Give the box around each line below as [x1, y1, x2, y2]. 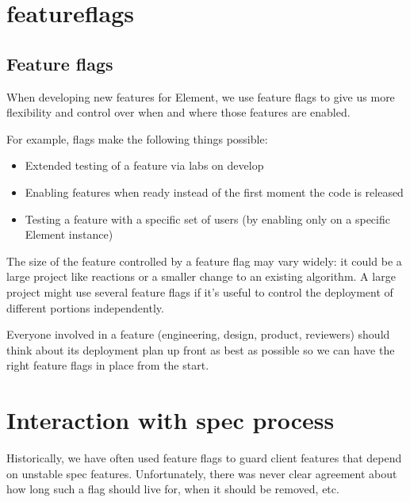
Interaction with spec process [6, 404, 335, 436]
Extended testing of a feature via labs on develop [25, 157, 264, 174]
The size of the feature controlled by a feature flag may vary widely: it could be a [6, 252, 402, 269]
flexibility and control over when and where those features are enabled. [6, 104, 351, 121]
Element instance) [25, 226, 113, 243]
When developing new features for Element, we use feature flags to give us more [6, 88, 395, 105]
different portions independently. [6, 299, 164, 316]
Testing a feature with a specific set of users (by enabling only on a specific [25, 210, 390, 227]
